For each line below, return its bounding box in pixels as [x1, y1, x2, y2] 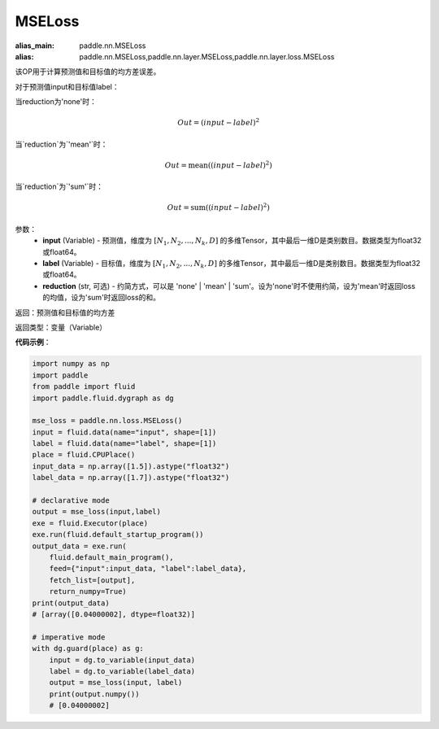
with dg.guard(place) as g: [32, 644, 144, 653]
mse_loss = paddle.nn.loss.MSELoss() [32, 416, 183, 426]
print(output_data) [32, 598, 110, 608]
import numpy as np [32, 359, 110, 369]
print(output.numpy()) [49, 689, 140, 699]
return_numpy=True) [49, 587, 128, 596]
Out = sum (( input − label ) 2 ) [167, 202, 270, 212]
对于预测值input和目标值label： [15, 81, 120, 91]
